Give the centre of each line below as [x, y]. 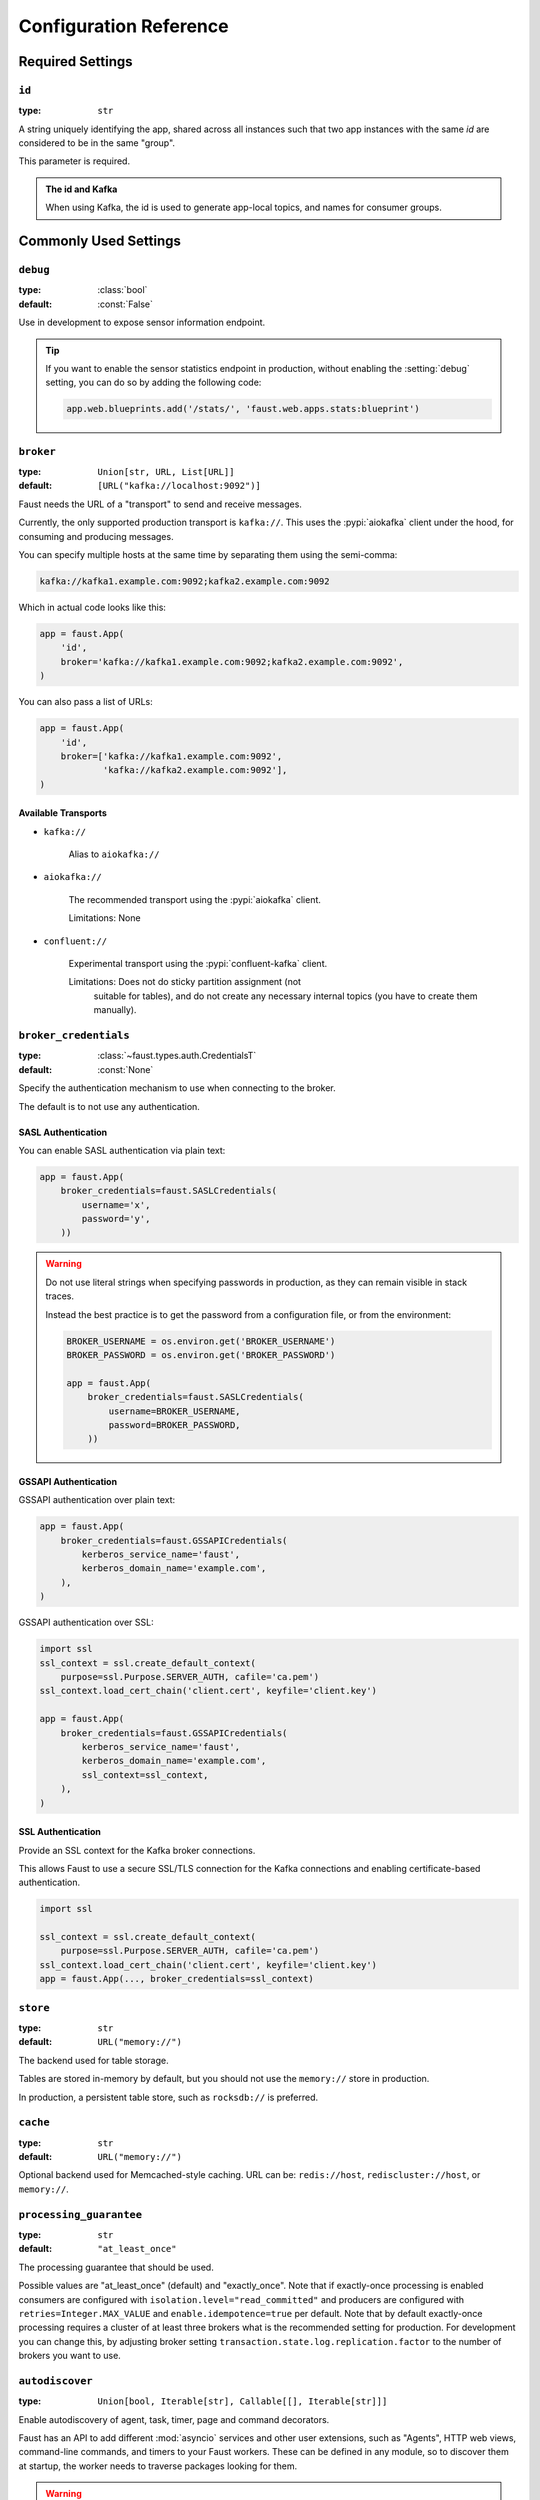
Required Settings [76, 61]
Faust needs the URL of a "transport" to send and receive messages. [160, 504]
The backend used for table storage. [93, 2060]
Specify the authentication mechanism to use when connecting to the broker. [177, 1088]
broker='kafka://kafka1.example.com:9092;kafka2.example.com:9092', [232, 661]
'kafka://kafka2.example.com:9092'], [195, 770]
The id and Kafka [81, 189]
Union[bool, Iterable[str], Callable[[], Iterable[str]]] [242, 2401]
